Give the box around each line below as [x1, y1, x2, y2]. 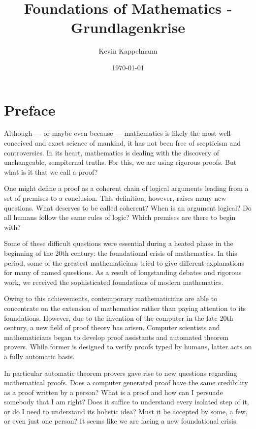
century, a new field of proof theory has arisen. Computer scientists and [4, 322, 220, 333]
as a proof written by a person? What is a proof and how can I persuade [4, 387, 223, 397]
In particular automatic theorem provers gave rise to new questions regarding [4, 368, 237, 378]
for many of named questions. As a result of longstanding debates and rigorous [4, 267, 242, 277]
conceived [4, 138, 33, 148]
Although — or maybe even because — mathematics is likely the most [4, 128, 217, 138]
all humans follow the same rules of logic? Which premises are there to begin [4, 212, 236, 222]
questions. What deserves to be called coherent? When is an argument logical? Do [4, 202, 252, 213]
